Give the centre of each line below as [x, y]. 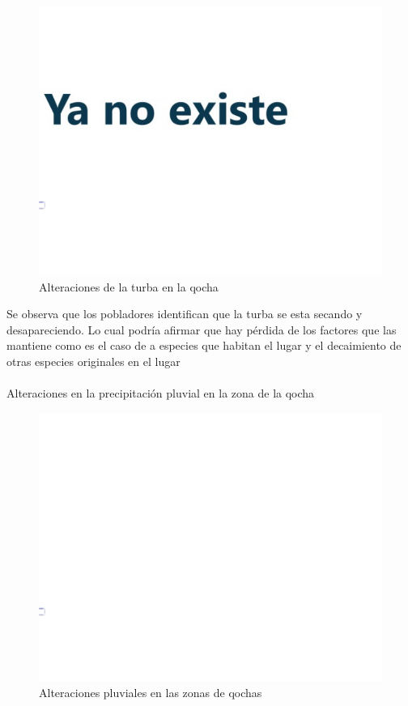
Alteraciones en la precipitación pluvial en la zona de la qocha [161, 393]
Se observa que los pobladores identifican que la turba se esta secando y [185, 314]
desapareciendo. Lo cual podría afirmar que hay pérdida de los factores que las [202, 329]
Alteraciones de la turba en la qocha [129, 286]
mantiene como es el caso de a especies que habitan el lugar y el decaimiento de [204, 345]
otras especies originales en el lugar [93, 361]
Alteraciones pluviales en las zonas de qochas [151, 693]
